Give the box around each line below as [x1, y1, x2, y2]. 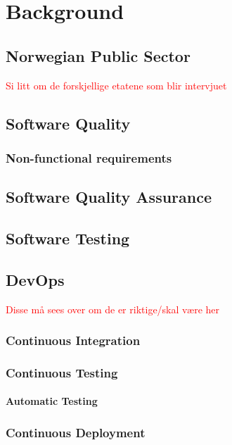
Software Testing [6, 227, 130, 249]
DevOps [6, 268, 65, 290]
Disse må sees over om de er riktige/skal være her [6, 301, 220, 316]
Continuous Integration [6, 332, 141, 349]
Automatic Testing [6, 394, 98, 408]
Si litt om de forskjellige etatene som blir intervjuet [6, 77, 227, 92]
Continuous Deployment [6, 423, 146, 441]
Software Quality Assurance [6, 186, 212, 208]
